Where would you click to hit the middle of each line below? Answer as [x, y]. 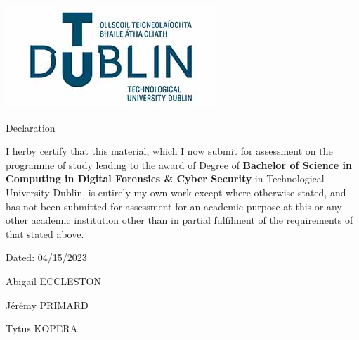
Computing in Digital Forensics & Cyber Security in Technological [165, 178]
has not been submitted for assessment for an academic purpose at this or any [174, 206]
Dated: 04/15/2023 [46, 257]
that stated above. [45, 233]
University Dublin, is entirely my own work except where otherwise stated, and [176, 192]
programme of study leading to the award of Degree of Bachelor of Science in [179, 164]
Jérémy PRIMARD [47, 304]
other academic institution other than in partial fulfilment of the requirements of [179, 220]
